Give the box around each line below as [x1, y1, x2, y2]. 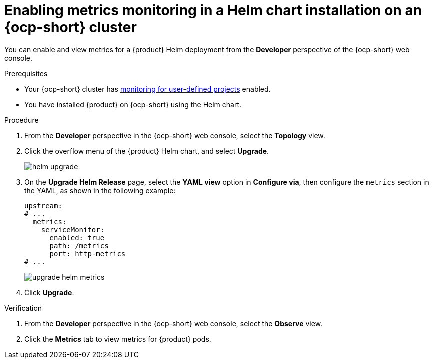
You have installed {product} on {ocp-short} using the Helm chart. [24, 100, 242, 109]
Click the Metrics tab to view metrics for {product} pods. [24, 334, 211, 343]
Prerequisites [4, 69, 48, 78]
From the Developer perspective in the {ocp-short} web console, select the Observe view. [24, 319, 323, 328]
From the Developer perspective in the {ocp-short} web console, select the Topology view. [24, 131, 325, 140]
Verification [4, 303, 42, 312]
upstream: [24, 201, 62, 210]
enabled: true [49, 233, 105, 242]
